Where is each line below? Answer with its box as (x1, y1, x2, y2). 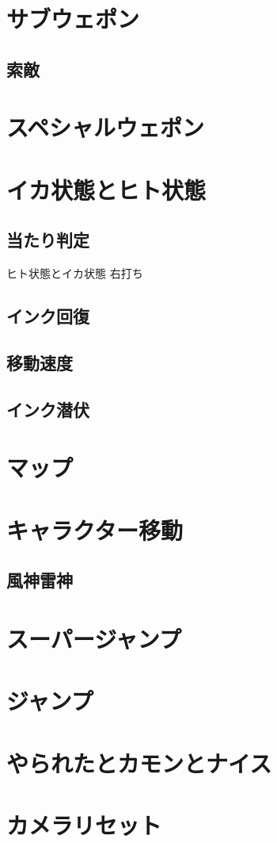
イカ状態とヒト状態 (6, 173, 207, 205)
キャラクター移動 (6, 513, 183, 546)
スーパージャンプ (6, 622, 181, 654)
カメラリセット (6, 808, 162, 841)
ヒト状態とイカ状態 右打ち (6, 265, 143, 282)
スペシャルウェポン (6, 111, 205, 144)
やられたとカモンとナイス (6, 746, 272, 779)
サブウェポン (6, 2, 140, 35)
